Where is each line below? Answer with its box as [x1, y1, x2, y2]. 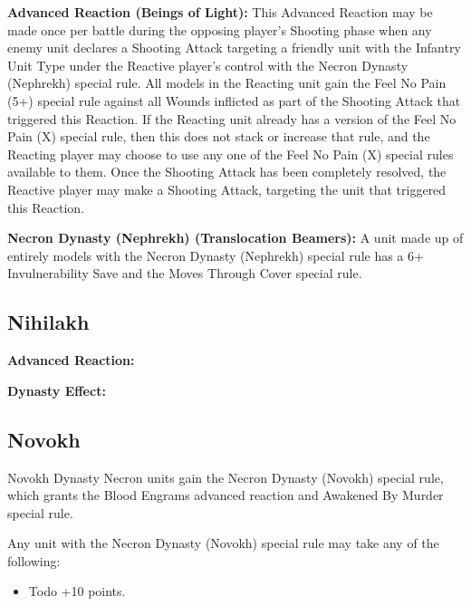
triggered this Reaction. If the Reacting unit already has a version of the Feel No [7, 109, 457, 128]
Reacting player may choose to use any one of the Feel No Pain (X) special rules [7, 144, 454, 163]
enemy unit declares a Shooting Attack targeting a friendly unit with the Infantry [7, 38, 461, 57]
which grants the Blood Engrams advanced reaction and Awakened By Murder [7, 486, 444, 505]
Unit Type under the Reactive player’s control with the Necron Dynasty [7, 55, 409, 74]
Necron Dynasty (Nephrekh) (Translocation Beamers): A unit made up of [7, 228, 464, 247]
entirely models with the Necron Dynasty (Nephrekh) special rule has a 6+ [7, 245, 424, 265]
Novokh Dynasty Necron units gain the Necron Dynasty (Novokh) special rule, [7, 467, 444, 486]
